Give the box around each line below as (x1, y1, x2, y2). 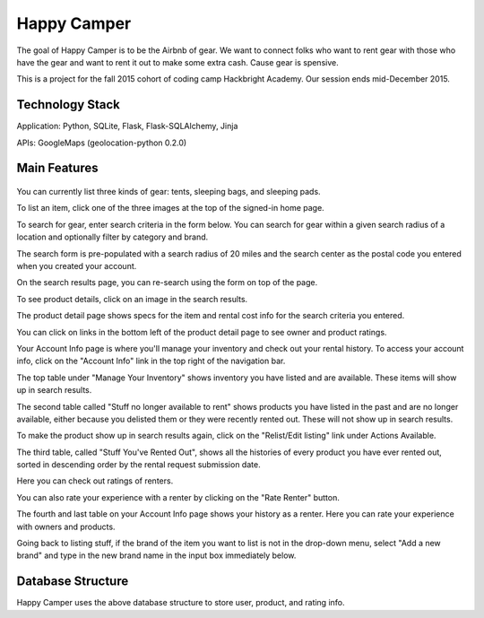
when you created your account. (16, 260, 137, 271)
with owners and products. (16, 521, 116, 532)
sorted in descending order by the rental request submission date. (16, 459, 261, 470)
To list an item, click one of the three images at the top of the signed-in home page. (16, 203, 324, 213)
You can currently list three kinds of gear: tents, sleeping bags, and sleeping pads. (16, 187, 322, 197)
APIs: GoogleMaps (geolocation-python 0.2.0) (16, 137, 187, 148)
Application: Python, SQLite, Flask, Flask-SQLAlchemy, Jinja (16, 121, 238, 132)
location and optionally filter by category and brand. (16, 231, 209, 242)
